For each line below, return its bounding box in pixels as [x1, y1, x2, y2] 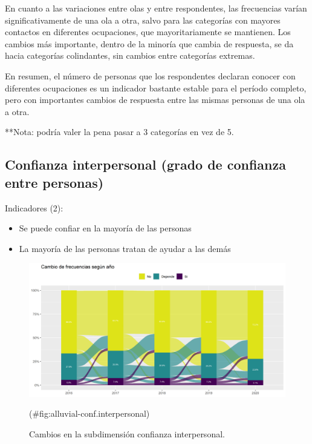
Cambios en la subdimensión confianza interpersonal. [29, 427, 225, 440]
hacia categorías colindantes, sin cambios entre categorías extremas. [5, 49, 255, 62]
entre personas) [5, 173, 104, 191]
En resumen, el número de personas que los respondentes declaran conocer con [5, 69, 296, 82]
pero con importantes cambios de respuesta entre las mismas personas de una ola [5, 93, 305, 106]
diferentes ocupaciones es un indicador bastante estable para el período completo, [5, 81, 307, 94]
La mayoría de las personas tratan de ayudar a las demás [19, 242, 231, 254]
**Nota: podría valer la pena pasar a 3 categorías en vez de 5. [5, 125, 234, 138]
